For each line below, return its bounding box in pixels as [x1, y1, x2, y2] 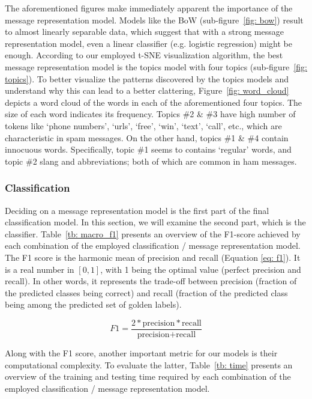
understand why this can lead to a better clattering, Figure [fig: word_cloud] [5, 84, 289, 97]
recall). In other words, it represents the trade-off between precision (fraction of [5, 275, 297, 287]
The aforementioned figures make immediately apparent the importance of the [5, 2, 293, 14]
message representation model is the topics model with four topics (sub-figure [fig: [5, 60, 307, 73]
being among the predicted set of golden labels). [5, 298, 182, 311]
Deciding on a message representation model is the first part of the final [5, 204, 269, 216]
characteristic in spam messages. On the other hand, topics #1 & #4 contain [5, 131, 289, 144]
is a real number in [5, 263, 74, 275]
